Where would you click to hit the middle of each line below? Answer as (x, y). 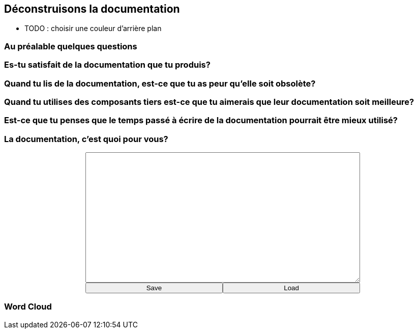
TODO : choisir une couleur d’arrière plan (93, 29)
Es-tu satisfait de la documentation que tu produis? (107, 65)
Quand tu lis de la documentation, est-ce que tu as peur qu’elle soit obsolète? (160, 83)
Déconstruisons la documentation (92, 9)
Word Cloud (28, 307)
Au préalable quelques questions (71, 46)
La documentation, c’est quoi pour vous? (86, 139)
